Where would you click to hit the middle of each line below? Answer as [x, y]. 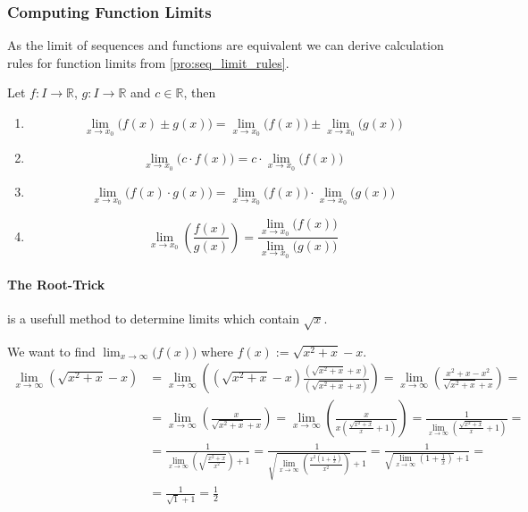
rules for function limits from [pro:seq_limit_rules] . [148, 62]
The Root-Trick [56, 284]
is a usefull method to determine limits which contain [153, 318]
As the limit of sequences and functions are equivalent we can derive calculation [226, 45]
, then [200, 92]
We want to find [51, 351]
